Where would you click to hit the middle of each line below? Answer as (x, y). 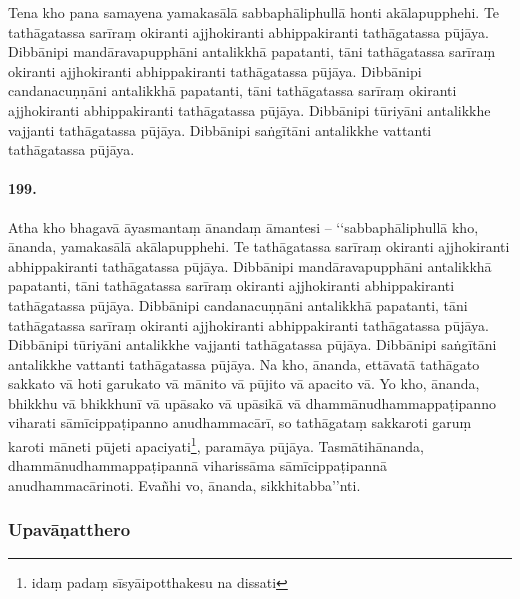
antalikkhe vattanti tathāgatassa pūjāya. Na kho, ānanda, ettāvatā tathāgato (244, 363)
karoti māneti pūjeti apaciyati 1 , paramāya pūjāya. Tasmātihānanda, (216, 444)
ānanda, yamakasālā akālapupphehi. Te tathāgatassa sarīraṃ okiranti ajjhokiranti (259, 246)
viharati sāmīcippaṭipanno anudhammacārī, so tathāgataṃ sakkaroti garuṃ (240, 422)
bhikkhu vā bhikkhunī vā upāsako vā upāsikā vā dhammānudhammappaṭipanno (252, 402)
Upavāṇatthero (69, 529)
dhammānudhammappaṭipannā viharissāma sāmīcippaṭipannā (198, 465)
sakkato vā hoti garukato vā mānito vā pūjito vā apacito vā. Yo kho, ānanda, (244, 383)
